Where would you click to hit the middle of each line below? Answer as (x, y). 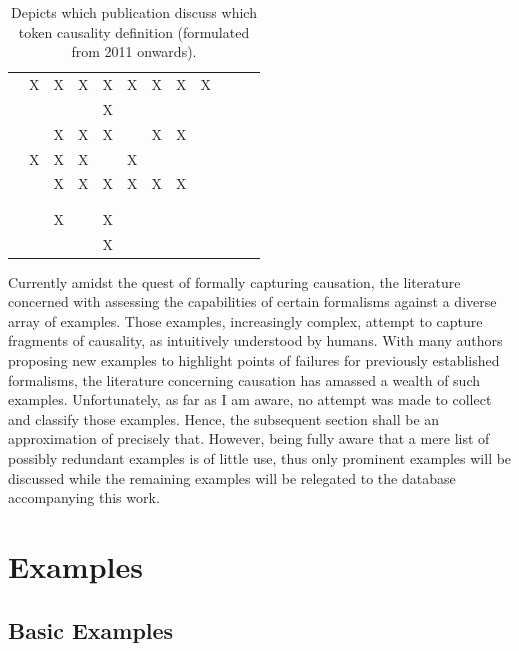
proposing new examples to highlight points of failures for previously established (254, 360)
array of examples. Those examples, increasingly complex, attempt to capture (245, 320)
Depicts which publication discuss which (134, 12)
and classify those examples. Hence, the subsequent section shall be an (224, 418)
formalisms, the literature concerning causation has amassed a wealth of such (244, 379)
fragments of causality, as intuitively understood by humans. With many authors (255, 340)
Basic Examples (91, 629)
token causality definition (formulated (134, 31)
